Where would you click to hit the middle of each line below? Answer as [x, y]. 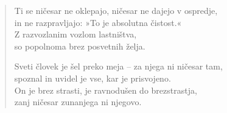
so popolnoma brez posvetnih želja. [80, 46]
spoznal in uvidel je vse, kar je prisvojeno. [93, 78]
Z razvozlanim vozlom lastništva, [75, 34]
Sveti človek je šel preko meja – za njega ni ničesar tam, [118, 66]
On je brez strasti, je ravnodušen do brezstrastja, [106, 90]
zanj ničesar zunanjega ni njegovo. [78, 102]
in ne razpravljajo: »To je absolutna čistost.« [98, 22]
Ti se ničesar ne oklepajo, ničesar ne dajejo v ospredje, [116, 10]
